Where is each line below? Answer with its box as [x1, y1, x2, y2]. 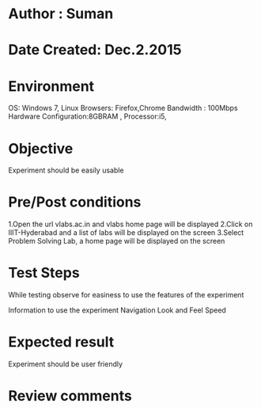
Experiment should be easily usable [8, 165, 124, 175]
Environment [8, 77, 95, 95]
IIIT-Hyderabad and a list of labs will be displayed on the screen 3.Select [8, 228, 244, 237]
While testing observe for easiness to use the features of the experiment [8, 290, 244, 300]
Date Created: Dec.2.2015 [8, 41, 182, 59]
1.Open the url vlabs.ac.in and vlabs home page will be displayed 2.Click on [8, 219, 253, 229]
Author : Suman [8, 5, 114, 23]
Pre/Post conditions [8, 193, 142, 211]
